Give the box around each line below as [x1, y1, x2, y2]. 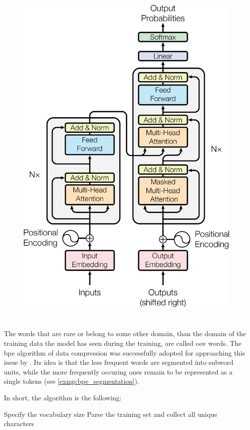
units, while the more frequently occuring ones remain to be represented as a [4, 366, 232, 376]
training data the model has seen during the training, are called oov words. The [4, 338, 242, 348]
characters [4, 418, 34, 429]
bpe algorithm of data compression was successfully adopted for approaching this [4, 347, 245, 358]
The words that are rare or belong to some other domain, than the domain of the [4, 328, 246, 339]
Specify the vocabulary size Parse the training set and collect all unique [4, 409, 217, 419]
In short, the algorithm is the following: [4, 393, 122, 403]
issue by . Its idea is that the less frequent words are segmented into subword [4, 357, 233, 367]
